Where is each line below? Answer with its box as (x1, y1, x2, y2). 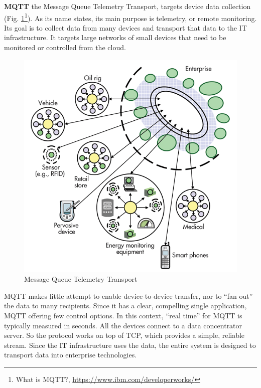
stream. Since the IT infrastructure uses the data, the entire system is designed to (4, 339, 256, 350)
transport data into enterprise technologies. (4, 349, 137, 360)
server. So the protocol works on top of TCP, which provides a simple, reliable (4, 330, 245, 340)
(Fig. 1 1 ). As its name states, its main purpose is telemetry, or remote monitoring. (4, 11, 257, 23)
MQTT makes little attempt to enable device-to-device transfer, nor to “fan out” (4, 290, 253, 301)
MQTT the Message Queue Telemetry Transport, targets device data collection (4, 1, 251, 11)
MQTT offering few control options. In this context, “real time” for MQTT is (4, 310, 242, 320)
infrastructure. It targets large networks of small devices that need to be (4, 32, 226, 43)
